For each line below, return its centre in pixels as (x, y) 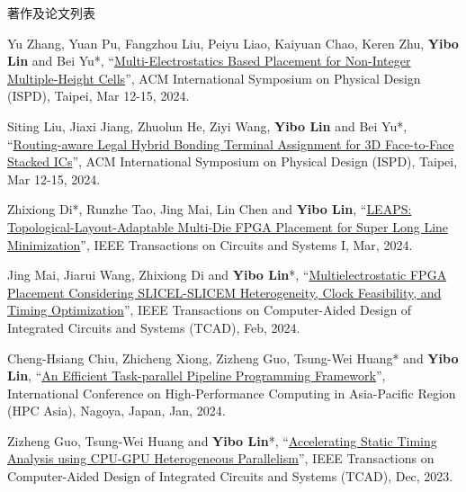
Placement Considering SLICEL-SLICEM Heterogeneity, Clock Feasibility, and (224, 292)
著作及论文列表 (51, 13)
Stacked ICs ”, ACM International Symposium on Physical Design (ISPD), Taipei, (233, 161)
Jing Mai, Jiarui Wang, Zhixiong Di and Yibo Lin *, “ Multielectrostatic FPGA (227, 275)
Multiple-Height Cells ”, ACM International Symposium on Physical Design (214, 78)
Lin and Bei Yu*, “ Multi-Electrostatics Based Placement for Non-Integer (209, 61)
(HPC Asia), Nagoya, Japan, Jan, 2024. (116, 411)
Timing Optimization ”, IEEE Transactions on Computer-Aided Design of (210, 310)
